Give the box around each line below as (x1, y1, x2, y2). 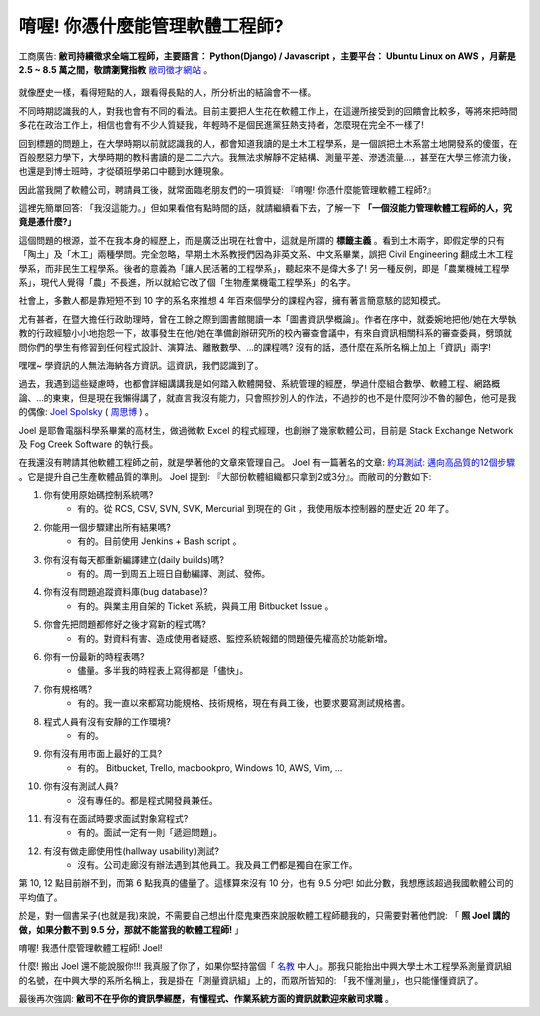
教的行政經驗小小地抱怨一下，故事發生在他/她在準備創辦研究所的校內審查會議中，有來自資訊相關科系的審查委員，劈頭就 (18, 327, 513, 339)
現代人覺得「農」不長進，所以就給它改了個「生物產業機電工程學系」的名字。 (40, 276, 356, 289)
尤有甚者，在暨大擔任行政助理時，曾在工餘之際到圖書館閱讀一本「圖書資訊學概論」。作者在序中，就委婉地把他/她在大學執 (18, 313, 517, 325)
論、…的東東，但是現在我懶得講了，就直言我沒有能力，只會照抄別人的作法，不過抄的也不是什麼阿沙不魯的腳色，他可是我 (18, 391, 517, 404)
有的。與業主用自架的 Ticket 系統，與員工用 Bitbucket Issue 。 (77, 600, 334, 612)
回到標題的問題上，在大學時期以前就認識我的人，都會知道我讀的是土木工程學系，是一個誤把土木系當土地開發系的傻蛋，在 (18, 137, 518, 149)
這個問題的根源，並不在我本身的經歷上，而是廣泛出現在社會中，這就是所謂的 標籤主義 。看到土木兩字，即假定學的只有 (18, 234, 505, 246)
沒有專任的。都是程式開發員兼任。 (77, 794, 218, 806)
